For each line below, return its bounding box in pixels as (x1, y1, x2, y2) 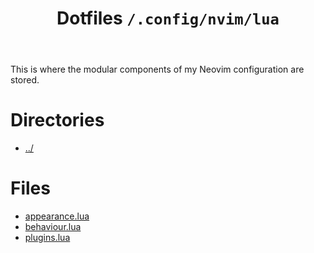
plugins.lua (24, 232, 71, 244)
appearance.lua (24, 210, 90, 222)
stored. (10, 74, 40, 86)
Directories (10, 109, 105, 132)
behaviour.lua (24, 221, 82, 233)
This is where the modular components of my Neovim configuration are (10, 63, 305, 76)
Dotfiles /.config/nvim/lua (56, 7, 280, 30)
